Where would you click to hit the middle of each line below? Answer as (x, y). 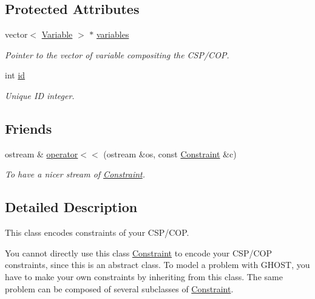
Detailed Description (71, 207)
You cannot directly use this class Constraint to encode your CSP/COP (138, 253)
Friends (29, 128)
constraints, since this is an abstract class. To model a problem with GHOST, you (157, 265)
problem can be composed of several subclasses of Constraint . (119, 288)
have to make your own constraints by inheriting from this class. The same (144, 276)
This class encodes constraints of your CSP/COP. (97, 232)
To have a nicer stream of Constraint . (75, 174)
